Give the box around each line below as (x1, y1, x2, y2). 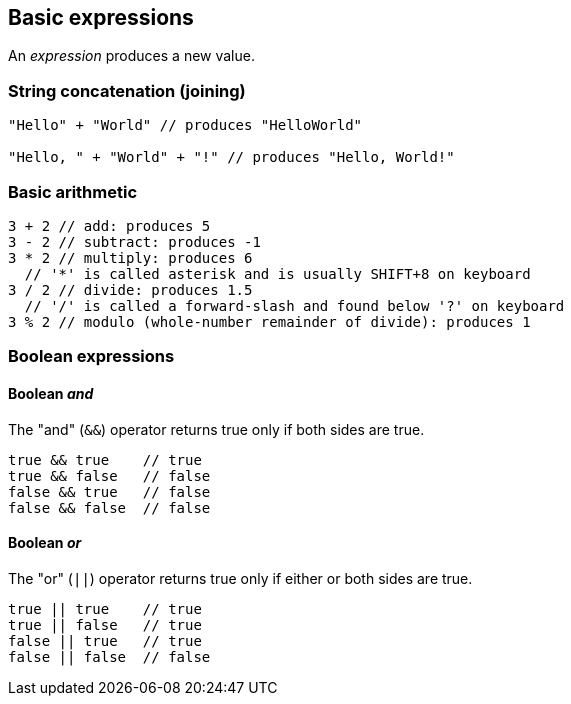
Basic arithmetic (8, 181, 138, 202)
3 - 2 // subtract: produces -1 (8, 233, 261, 250)
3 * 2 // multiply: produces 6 (8, 249, 253, 266)
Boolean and (8, 384, 94, 402)
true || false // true (8, 616, 202, 633)
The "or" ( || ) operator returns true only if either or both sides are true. (8, 569, 473, 587)
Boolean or (8, 534, 82, 552)
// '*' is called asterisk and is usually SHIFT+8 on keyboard (24, 265, 531, 282)
